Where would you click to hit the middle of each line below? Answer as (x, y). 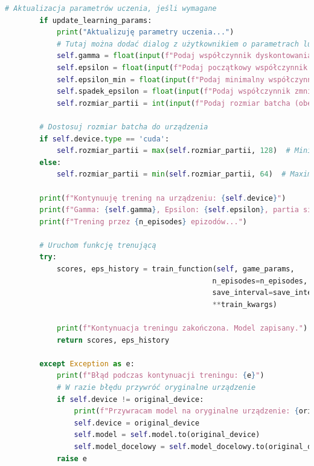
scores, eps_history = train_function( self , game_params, (175, 269)
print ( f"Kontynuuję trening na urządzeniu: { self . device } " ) (163, 198)
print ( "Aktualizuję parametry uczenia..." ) (145, 32)
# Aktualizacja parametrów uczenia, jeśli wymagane (111, 8)
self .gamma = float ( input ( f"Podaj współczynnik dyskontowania (184, 56)
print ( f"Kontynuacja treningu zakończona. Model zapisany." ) (182, 328)
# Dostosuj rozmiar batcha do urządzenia (124, 127)
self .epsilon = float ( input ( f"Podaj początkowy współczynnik (182, 67)
